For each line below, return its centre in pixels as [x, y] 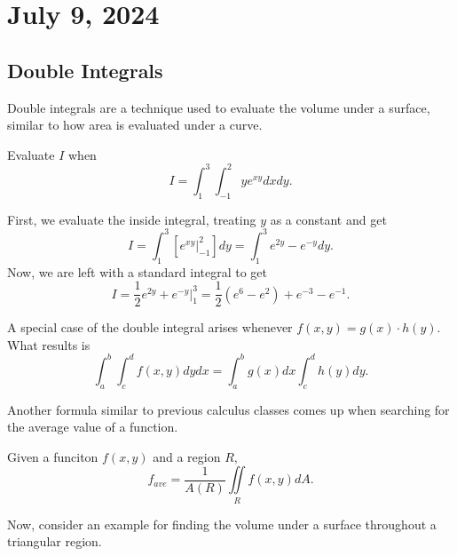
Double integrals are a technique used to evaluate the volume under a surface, [219, 107]
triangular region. [55, 541]
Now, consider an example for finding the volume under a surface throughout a [222, 524]
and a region [187, 456]
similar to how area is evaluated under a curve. [135, 125]
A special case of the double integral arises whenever [150, 327]
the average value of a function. [93, 427]
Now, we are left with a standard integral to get [138, 271]
